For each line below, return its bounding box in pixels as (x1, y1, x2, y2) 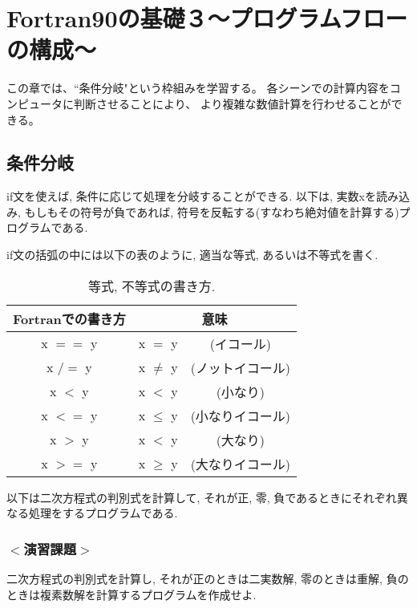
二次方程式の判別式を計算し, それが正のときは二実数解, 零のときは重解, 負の (6, 570, 409, 587)
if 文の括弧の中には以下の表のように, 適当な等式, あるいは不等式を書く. (6, 246, 379, 263)
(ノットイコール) (190, 358, 290, 377)
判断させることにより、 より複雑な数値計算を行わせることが (73, 95, 391, 111)
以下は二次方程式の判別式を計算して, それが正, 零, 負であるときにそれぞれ (6, 488, 397, 505)
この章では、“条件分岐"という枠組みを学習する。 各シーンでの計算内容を (6, 79, 390, 96)
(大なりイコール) (190, 454, 291, 473)
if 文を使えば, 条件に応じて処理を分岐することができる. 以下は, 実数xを (6, 188, 376, 205)
